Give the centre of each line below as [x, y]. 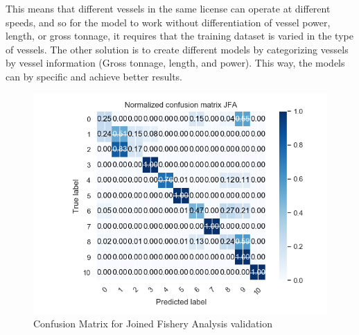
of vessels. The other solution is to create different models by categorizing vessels [177, 49]
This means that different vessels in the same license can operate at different [168, 8]
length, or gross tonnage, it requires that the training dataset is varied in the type [179, 36]
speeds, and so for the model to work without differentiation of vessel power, [168, 22]
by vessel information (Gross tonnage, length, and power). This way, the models [175, 63]
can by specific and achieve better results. [94, 76]
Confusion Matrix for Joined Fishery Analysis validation [153, 324]
